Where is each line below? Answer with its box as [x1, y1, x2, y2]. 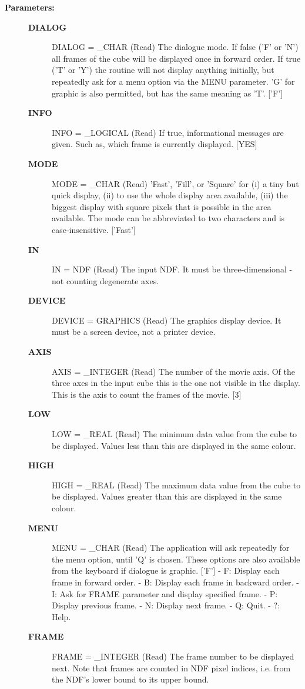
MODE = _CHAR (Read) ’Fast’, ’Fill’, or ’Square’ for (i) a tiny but [52, 177, 299, 189]
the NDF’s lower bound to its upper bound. [52, 673, 209, 685]
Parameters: [5, 1, 55, 13]
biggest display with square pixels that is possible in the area [52, 200, 272, 212]
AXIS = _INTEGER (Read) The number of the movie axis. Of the [52, 365, 295, 377]
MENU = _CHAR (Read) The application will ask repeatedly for [52, 541, 290, 554]
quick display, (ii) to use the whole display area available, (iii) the [52, 189, 288, 201]
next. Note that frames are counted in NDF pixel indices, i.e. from [52, 661, 291, 674]
